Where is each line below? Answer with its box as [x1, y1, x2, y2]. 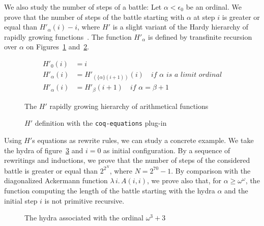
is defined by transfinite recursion [148, 31, 252, 42]
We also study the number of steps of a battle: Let [4, 2, 162, 12]
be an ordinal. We [186, 2, 242, 12]
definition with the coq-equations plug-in [35, 118, 167, 128]
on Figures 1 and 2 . [26, 41, 90, 52]
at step [193, 11, 215, 22]
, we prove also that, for [146, 175, 221, 186]
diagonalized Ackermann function [4, 175, 108, 186]
